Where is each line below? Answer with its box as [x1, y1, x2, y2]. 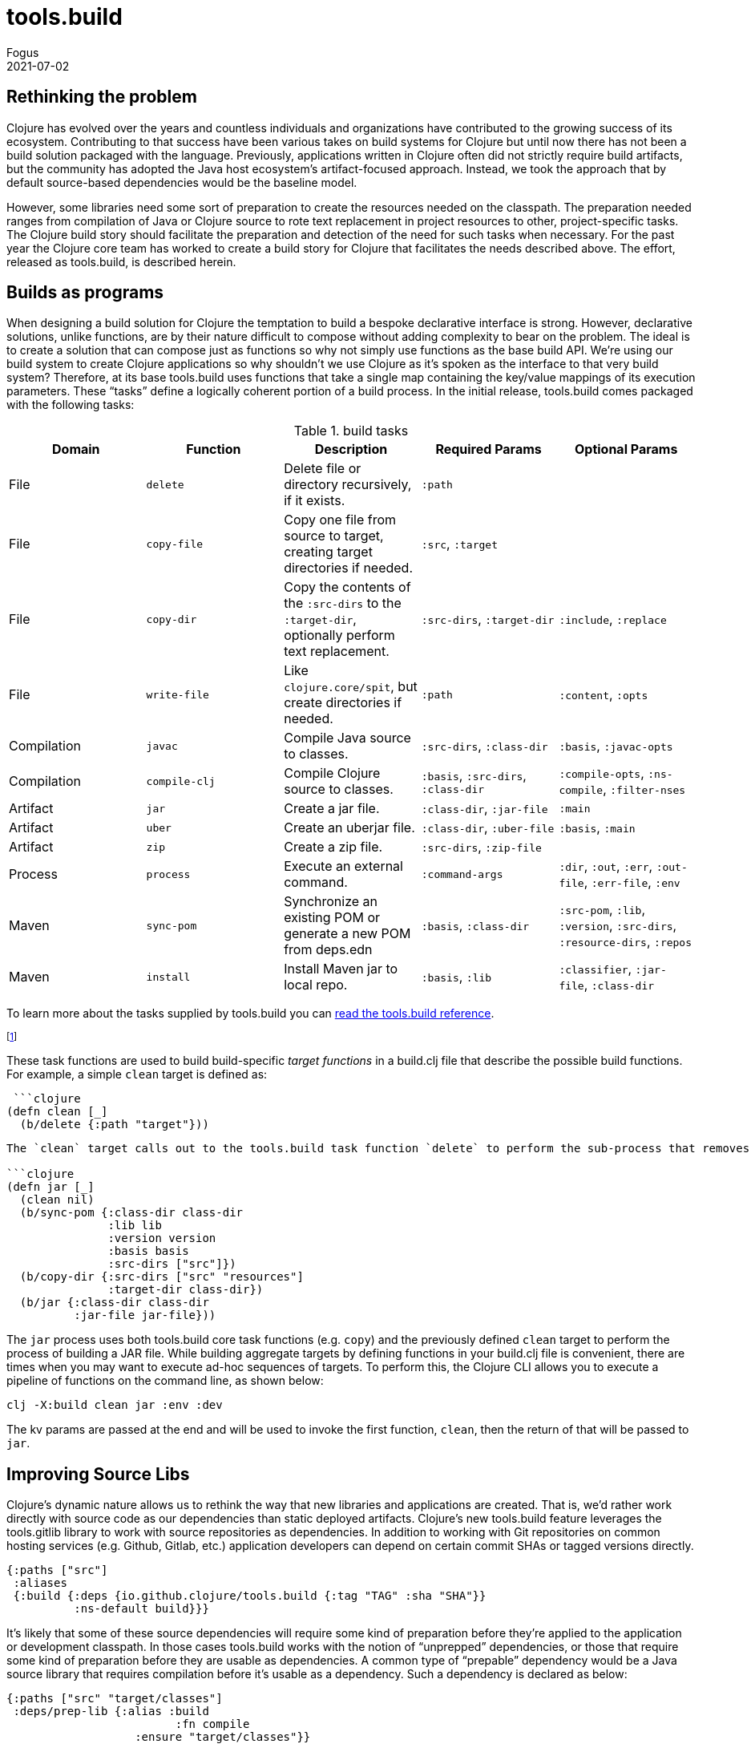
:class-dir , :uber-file [421, 819, 555, 836]
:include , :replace [559, 611, 667, 628]
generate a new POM [284, 925, 411, 942]
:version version [107, 1232, 216, 1245]
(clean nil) [19, 1193, 95, 1207]
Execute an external [284, 858, 403, 875]
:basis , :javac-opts [559, 738, 673, 755]
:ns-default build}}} [74, 1602, 209, 1616]
